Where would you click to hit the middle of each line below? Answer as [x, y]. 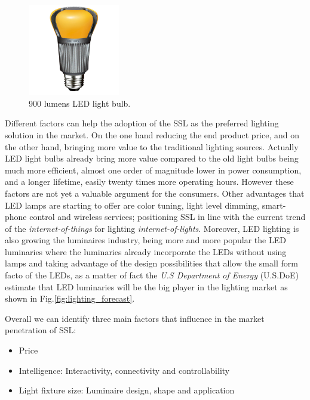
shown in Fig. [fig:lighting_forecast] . [70, 298]
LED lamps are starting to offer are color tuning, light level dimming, [132, 205]
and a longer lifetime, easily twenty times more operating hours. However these [149, 182]
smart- [274, 205]
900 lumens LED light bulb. [80, 103]
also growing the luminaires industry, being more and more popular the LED [145, 240]
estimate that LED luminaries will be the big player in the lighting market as [146, 286]
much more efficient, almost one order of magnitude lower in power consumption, [153, 170]
